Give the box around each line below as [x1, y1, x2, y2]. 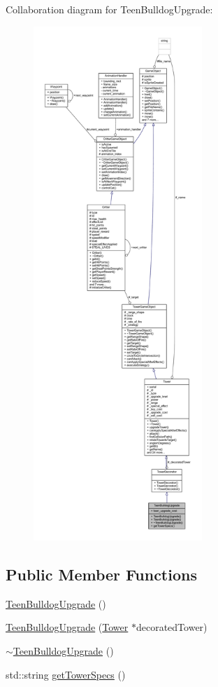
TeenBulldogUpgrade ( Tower [6, 620, 129, 634]
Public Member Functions [6, 563, 197, 585]
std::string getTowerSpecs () [6, 667, 126, 681]
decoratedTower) [136, 620, 208, 634]
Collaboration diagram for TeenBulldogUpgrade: [6, 2, 213, 16]
